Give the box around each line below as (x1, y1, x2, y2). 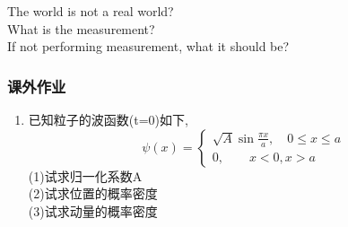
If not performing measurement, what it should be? (7, 37, 290, 56)
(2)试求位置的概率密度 (28, 184, 158, 203)
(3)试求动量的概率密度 (28, 201, 158, 220)
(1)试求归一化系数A (28, 166, 143, 185)
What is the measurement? (7, 19, 155, 38)
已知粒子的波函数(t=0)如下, (28, 109, 188, 128)
